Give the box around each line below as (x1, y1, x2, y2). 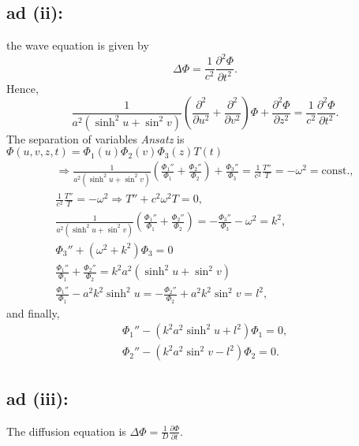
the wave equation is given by (6, 37, 149, 54)
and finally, (6, 304, 60, 321)
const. (321, 165, 350, 177)
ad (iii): (6, 385, 69, 410)
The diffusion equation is (6, 422, 126, 439)
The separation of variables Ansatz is (6, 130, 185, 147)
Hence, (6, 80, 39, 96)
